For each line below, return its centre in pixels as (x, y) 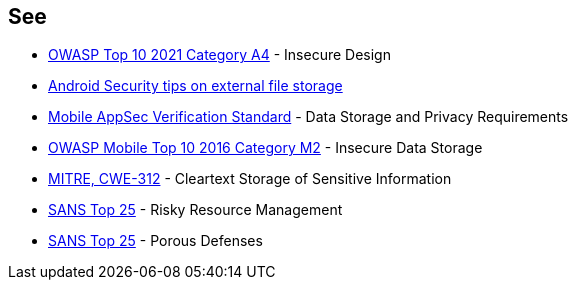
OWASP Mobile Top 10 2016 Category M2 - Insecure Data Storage (265, 148)
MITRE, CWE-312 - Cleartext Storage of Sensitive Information (250, 179)
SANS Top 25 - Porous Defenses (155, 241)
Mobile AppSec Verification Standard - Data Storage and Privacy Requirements (308, 117)
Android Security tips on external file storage (195, 86)
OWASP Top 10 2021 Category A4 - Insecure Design (219, 55)
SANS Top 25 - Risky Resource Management (195, 210)
